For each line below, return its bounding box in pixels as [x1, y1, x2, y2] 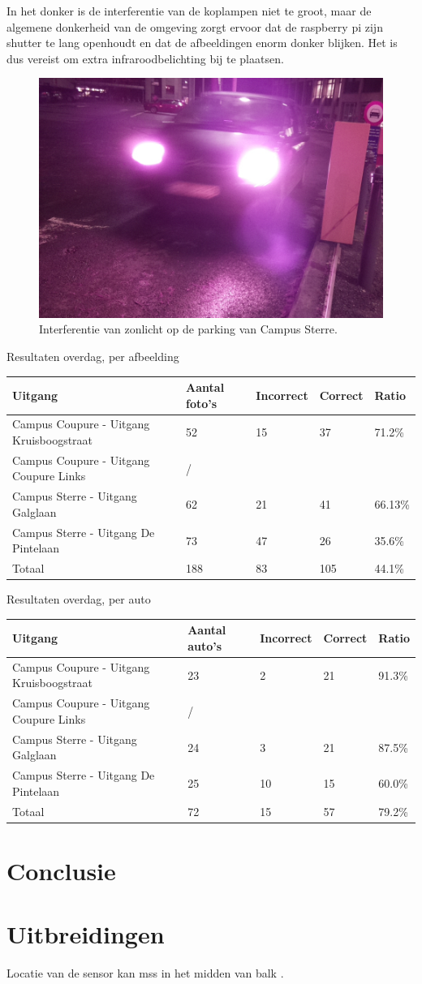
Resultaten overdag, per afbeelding [6, 347, 179, 364]
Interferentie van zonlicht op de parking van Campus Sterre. [39, 320, 338, 337]
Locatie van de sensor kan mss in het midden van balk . [6, 965, 284, 982]
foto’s [186, 394, 217, 411]
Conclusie [6, 853, 116, 887]
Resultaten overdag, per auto [6, 591, 151, 608]
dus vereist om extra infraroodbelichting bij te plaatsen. [6, 49, 284, 67]
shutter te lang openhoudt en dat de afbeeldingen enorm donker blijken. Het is [6, 34, 398, 51]
